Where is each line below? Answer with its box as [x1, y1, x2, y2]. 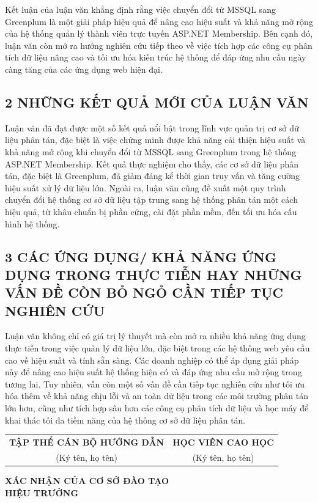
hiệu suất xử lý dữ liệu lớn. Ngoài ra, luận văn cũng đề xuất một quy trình [5, 181, 286, 194]
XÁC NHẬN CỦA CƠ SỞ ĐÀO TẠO [5, 474, 169, 486]
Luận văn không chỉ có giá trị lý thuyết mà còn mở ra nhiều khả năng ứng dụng [5, 329, 306, 342]
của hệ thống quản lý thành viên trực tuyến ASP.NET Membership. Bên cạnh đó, [5, 27, 313, 40]
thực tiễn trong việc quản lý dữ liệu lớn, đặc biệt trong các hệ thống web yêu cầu [5, 342, 310, 354]
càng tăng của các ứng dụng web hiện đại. [5, 62, 163, 75]
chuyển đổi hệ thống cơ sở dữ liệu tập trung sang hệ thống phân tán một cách [5, 193, 298, 206]
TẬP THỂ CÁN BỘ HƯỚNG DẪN [9, 435, 165, 448]
